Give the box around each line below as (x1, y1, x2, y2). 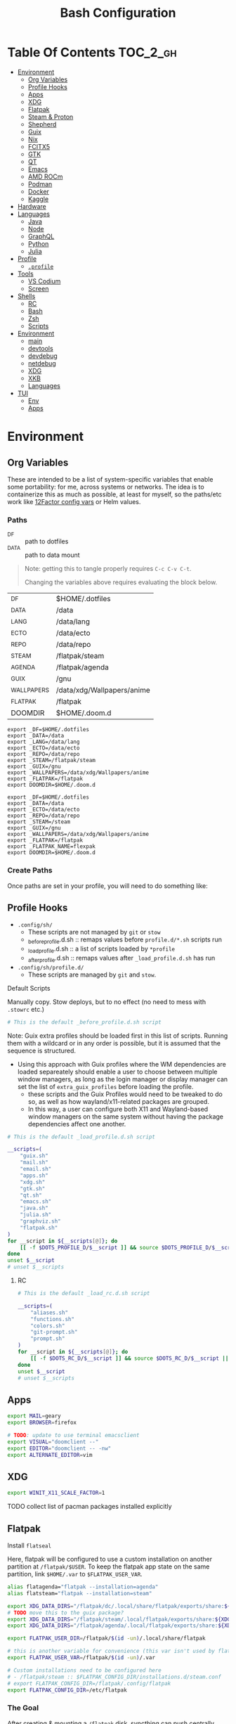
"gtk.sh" (20, 1185, 46, 1192)
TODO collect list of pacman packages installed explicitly (7, 1503, 172, 1511)
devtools (27, 344, 54, 352)
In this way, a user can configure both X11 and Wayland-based (27, 1105, 209, 1113)
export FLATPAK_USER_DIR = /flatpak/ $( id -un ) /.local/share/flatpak (7, 1635, 206, 1642)
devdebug (27, 352, 58, 360)
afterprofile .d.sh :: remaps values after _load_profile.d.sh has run (27, 953, 216, 964)
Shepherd (27, 120, 57, 128)
